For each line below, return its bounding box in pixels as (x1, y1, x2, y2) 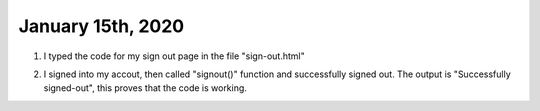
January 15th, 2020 (18, 15, 185, 37)
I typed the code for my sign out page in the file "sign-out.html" (43, 50, 305, 62)
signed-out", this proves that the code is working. (43, 82, 247, 94)
